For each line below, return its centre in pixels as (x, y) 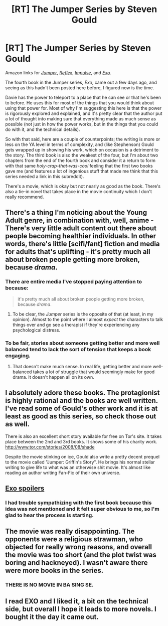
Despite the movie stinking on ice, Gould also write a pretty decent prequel (82, 456)
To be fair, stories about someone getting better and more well (82, 343)
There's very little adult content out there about (81, 228)
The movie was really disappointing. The (70, 531)
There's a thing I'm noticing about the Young (76, 212)
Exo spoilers (25, 488)
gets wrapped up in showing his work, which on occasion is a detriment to (82, 149)
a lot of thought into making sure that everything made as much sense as (81, 118)
